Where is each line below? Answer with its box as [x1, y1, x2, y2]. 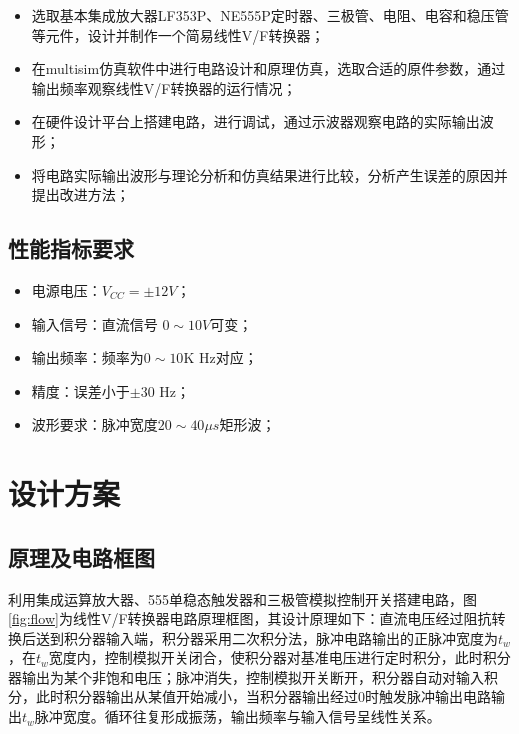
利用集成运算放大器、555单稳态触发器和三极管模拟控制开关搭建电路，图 [8, 588, 477, 609]
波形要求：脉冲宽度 [31, 414, 158, 435]
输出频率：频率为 [31, 347, 144, 368]
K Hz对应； [183, 347, 258, 368]
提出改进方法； [31, 184, 130, 205]
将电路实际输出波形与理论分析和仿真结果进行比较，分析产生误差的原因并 [31, 164, 508, 185]
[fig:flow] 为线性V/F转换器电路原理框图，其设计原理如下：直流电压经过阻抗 [8, 608, 492, 629]
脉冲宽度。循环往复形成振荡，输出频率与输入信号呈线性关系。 [34, 706, 441, 727]
